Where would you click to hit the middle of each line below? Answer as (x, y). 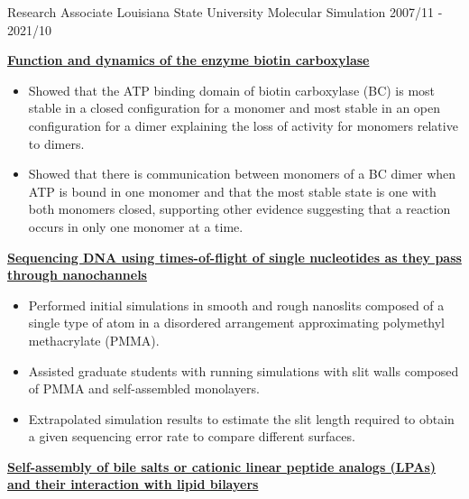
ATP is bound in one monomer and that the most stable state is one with (232, 191)
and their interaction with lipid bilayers (133, 484)
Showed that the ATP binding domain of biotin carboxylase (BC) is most (232, 90)
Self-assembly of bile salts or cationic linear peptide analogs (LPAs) (221, 466)
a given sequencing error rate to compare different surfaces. (192, 436)
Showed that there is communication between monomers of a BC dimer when (242, 174)
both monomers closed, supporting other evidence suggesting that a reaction (239, 209)
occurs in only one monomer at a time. (136, 226)
